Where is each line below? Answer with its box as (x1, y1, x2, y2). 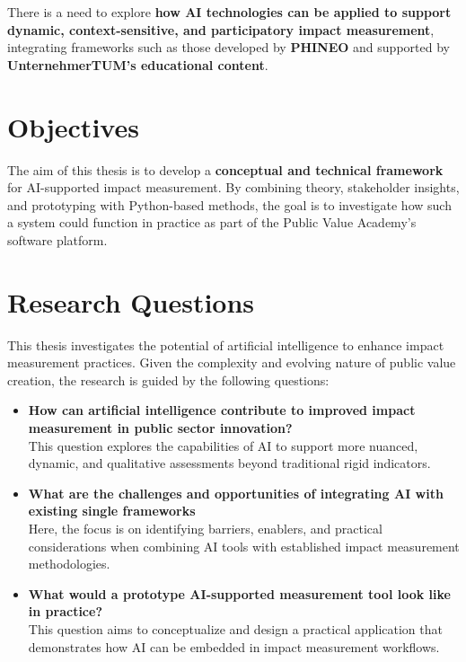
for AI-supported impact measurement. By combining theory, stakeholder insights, (7, 178, 460, 197)
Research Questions (7, 283, 255, 320)
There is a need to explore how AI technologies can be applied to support (7, 3, 452, 21)
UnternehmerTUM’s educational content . (7, 55, 268, 74)
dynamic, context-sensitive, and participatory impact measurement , (7, 20, 435, 39)
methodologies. (28, 554, 110, 573)
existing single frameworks (28, 501, 196, 520)
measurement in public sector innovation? (28, 418, 293, 437)
